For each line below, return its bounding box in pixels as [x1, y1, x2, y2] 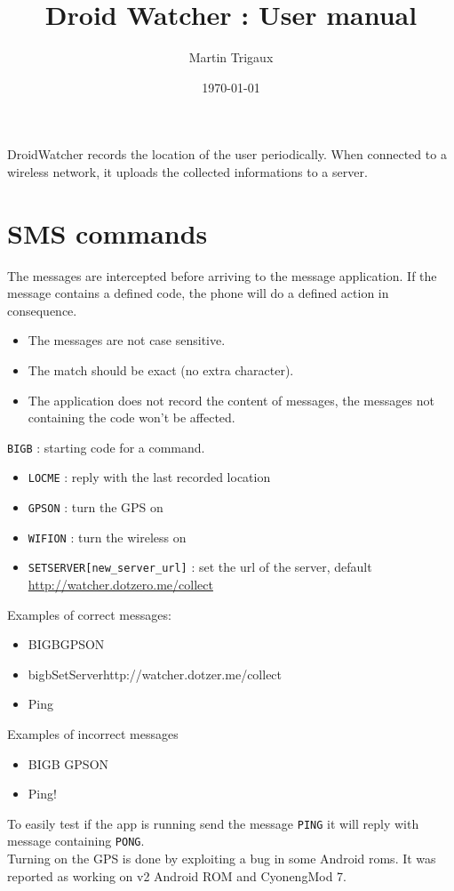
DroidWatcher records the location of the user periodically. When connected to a [7, 145, 447, 164]
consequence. [7, 301, 77, 319]
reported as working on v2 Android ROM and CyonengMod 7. [7, 866, 346, 885]
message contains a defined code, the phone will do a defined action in [7, 284, 389, 302]
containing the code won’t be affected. [28, 408, 235, 427]
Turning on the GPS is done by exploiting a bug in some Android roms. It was [7, 849, 436, 868]
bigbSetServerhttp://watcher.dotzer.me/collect [28, 664, 283, 683]
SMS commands [7, 214, 208, 251]
